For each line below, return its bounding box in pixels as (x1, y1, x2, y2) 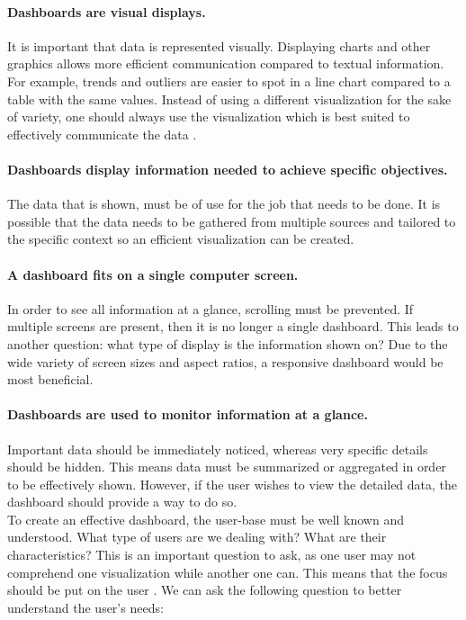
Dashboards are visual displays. (7, 2, 206, 21)
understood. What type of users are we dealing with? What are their (7, 527, 387, 546)
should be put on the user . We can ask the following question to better (7, 580, 402, 599)
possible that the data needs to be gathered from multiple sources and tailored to (7, 211, 456, 230)
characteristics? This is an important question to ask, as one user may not (7, 545, 417, 564)
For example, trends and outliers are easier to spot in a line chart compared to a (7, 71, 451, 90)
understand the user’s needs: (7, 598, 164, 616)
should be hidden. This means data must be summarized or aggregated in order (7, 457, 446, 476)
